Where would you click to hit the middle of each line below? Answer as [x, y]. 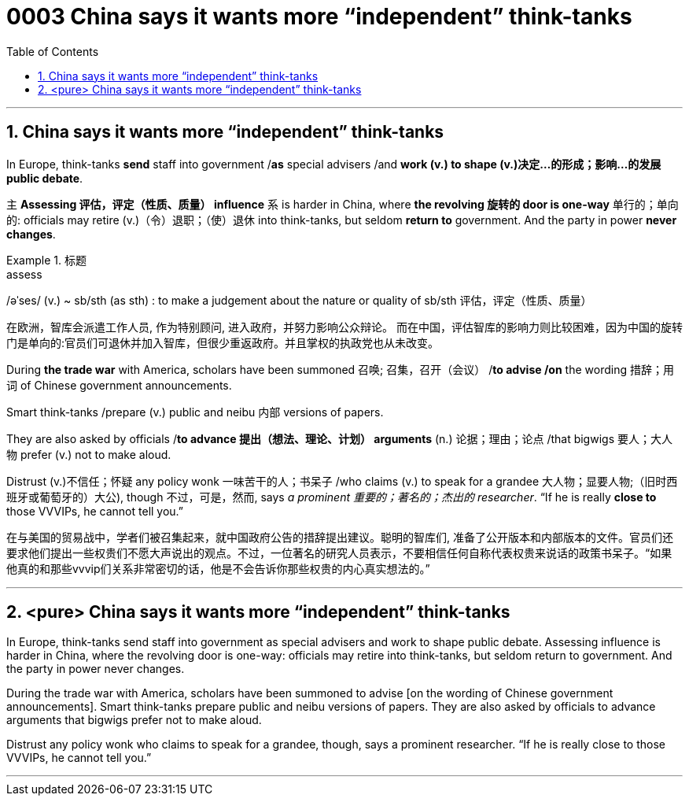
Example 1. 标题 [46, 260]
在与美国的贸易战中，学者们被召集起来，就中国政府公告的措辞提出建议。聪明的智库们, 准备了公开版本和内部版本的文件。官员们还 [340, 537]
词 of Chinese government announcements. [119, 385]
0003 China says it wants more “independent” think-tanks [319, 17]
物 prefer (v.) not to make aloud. [89, 454]
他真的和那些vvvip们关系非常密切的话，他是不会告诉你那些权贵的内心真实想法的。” [218, 568]
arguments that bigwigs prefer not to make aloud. [134, 720]
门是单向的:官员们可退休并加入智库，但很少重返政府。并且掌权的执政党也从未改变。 [223, 342]
